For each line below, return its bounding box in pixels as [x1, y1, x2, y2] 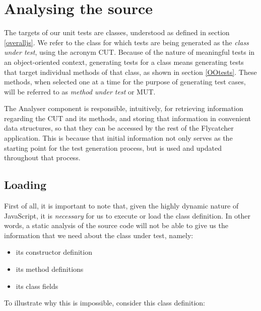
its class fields [16, 280, 58, 291]
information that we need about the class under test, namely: [4, 230, 193, 240]
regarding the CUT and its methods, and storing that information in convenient [4, 113, 251, 123]
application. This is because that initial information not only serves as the [4, 133, 233, 143]
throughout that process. [4, 152, 81, 163]
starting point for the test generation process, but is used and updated [4, 142, 222, 153]
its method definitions [16, 264, 84, 274]
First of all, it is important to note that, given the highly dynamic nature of [4, 200, 239, 211]
